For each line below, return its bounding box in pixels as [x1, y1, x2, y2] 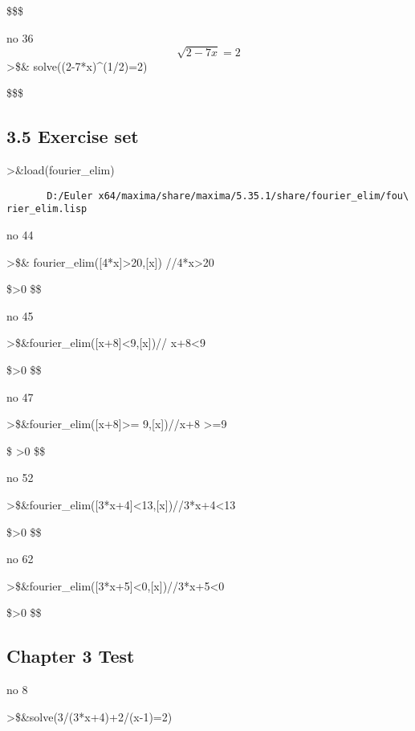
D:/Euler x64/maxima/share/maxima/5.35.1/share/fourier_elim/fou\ [47, 190, 409, 202]
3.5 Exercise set [6, 124, 139, 149]
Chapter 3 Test [6, 643, 135, 668]
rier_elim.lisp [6, 203, 87, 215]
